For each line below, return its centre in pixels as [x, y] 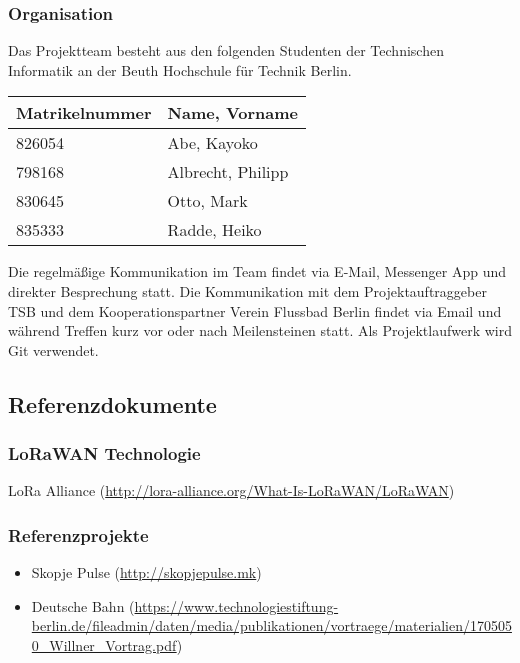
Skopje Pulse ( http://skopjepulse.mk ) [146, 572]
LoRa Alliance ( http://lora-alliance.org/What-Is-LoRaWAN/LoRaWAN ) [231, 490]
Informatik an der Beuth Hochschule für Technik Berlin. [180, 69]
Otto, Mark [207, 201]
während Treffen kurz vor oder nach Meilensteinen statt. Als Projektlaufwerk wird [260, 330]
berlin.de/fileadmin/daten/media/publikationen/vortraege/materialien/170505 [271, 625]
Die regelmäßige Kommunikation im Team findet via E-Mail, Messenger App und [257, 271]
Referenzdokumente [112, 403]
